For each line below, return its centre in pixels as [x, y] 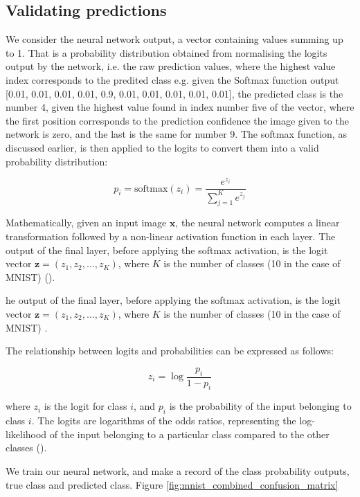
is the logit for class [85, 406]
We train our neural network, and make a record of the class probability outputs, [178, 470]
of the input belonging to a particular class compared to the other [189, 434]
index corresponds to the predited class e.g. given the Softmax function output [172, 79]
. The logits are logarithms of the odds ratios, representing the [164, 421]
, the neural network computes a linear [258, 223]
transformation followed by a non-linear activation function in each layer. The [171, 236]
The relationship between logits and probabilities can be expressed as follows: [170, 351]
